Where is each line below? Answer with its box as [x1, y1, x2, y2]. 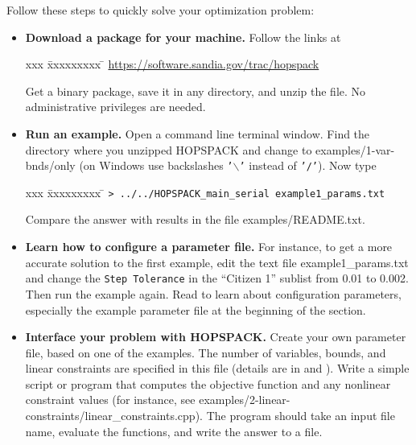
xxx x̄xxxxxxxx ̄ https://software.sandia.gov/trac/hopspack [25, 56, 319, 72]
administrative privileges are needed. [25, 98, 206, 115]
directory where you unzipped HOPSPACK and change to [25, 141, 312, 158]
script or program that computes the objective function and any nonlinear [25, 375, 391, 392]
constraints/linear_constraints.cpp [25, 407, 196, 424]
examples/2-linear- [199, 391, 290, 408]
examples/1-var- [315, 141, 395, 158]
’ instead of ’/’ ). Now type [239, 157, 377, 174]
